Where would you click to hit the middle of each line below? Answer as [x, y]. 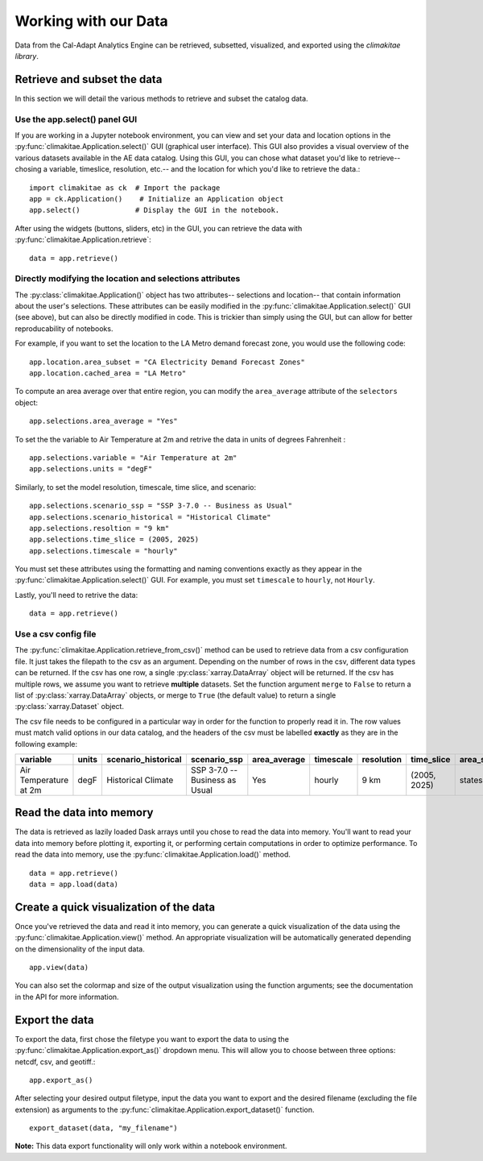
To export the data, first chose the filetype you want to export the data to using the [152, 1039]
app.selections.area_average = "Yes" [104, 421]
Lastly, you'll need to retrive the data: [76, 595]
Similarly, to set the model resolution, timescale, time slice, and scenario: [136, 487]
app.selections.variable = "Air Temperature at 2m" [133, 458]
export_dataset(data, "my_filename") [104, 1128]
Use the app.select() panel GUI [76, 119]
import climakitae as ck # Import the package [125, 188]
